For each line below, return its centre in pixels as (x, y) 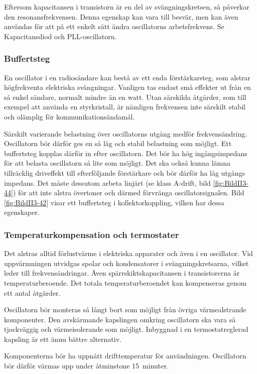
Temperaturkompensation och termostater (92, 234)
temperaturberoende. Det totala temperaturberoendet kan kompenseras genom (125, 282)
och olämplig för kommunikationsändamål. (70, 116)
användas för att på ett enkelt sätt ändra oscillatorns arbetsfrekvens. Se (114, 26)
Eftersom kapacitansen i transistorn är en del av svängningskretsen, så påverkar (127, 7)
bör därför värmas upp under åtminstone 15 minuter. (86, 366)
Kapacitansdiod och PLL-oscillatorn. (60, 36)
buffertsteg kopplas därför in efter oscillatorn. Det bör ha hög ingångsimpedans (126, 153)
